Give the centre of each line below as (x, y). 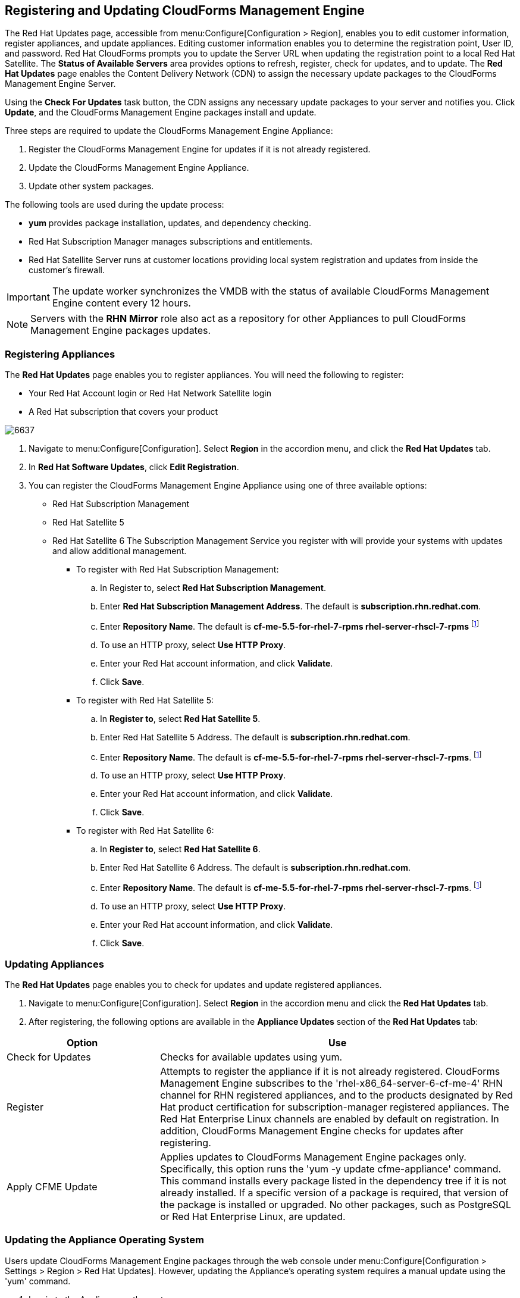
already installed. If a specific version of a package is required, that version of (334, 1192)
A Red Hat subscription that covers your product (123, 412)
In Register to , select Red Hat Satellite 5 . (180, 718)
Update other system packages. (91, 186)
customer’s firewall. (67, 270)
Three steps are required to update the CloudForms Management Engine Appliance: (169, 131)
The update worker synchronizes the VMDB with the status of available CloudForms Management (271, 291)
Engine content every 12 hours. (121, 303)
